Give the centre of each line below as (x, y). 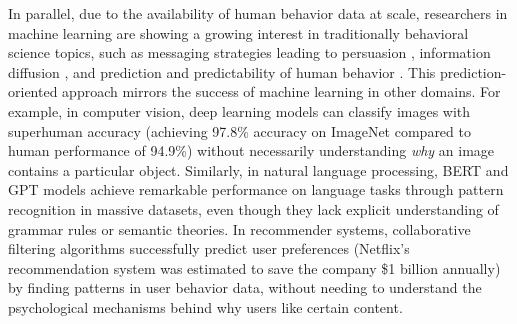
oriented (33, 91)
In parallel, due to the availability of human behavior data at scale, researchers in (258, 13)
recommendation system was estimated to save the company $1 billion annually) (254, 267)
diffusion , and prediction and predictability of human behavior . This (222, 71)
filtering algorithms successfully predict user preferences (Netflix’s (209, 248)
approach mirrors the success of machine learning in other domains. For (281, 91)
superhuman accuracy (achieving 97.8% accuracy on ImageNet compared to (239, 130)
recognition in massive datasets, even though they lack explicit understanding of (253, 208)
